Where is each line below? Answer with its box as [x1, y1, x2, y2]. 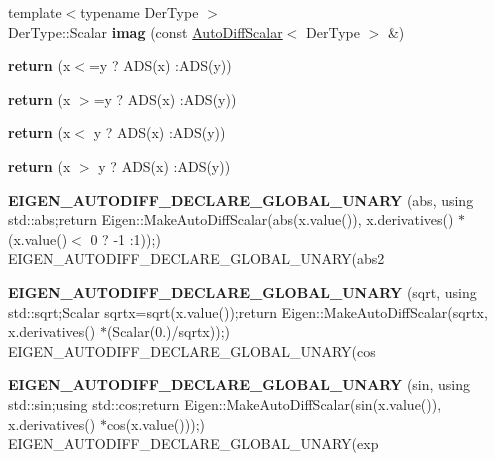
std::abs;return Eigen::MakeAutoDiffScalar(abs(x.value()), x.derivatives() [8, 209, 454, 230]
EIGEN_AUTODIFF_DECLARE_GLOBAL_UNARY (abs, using [8, 189, 474, 210]
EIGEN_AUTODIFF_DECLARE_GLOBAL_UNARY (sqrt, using [8, 281, 477, 302]
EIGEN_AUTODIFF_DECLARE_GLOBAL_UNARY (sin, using [8, 374, 471, 395]
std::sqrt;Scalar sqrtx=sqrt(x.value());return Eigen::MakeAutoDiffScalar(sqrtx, [8, 301, 488, 322]
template [8, 2, 62, 22]
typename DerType [80, 2, 199, 22]
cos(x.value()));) [106, 413, 205, 434]
